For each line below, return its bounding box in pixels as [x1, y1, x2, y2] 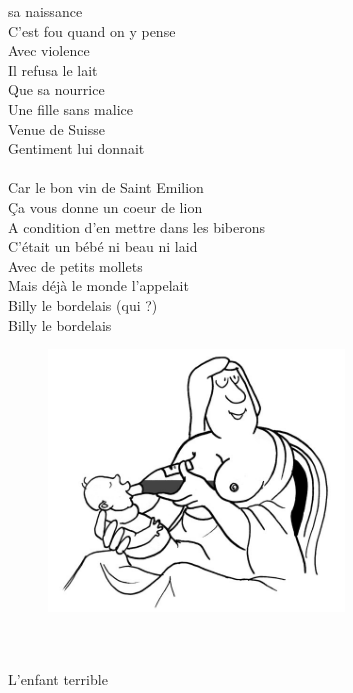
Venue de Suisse [8, 118, 105, 139]
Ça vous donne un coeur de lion [8, 196, 203, 217]
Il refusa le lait [8, 59, 98, 80]
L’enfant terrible [8, 668, 108, 689]
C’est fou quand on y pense [8, 20, 176, 41]
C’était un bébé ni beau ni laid [8, 236, 198, 257]
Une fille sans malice [8, 98, 133, 119]
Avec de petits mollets [8, 255, 143, 276]
